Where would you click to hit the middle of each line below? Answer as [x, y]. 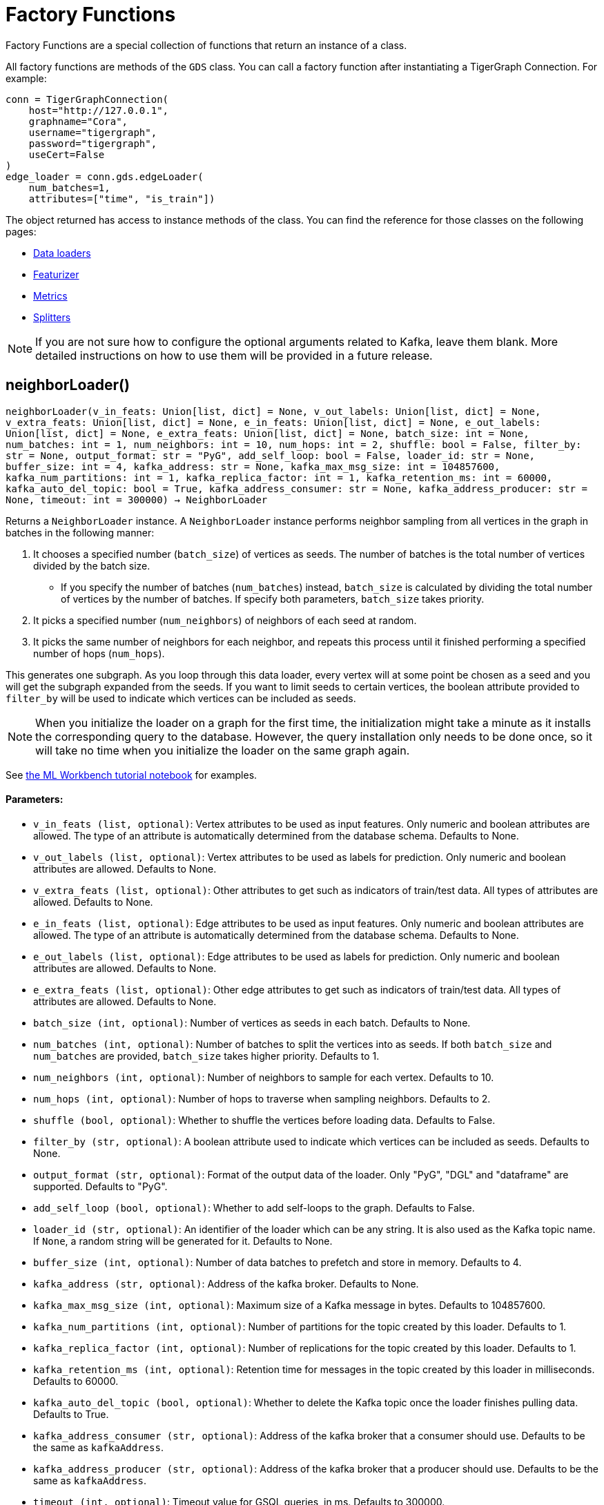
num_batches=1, [69, 187]
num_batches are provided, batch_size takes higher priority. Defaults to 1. [206, 1056]
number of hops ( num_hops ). [99, 653]
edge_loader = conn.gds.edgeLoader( [105, 176]
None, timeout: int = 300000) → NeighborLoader [137, 499]
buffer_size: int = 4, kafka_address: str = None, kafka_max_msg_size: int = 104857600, [253, 466]
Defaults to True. [71, 1414]
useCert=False [67, 154]
